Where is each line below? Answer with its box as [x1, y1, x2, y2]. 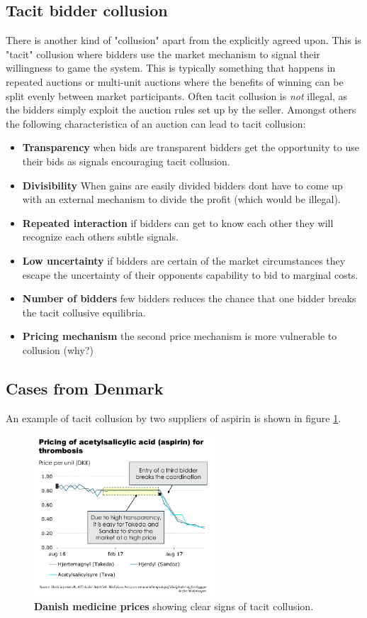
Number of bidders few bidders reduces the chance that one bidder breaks [22, 291, 356, 306]
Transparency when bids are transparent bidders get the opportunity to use [22, 140, 359, 155]
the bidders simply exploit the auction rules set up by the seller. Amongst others [6, 102, 356, 117]
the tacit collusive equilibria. [22, 304, 146, 319]
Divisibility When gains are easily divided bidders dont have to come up [22, 177, 343, 192]
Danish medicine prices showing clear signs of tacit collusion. [34, 598, 314, 613]
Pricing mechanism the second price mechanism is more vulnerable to [22, 329, 337, 343]
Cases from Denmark [6, 377, 164, 399]
